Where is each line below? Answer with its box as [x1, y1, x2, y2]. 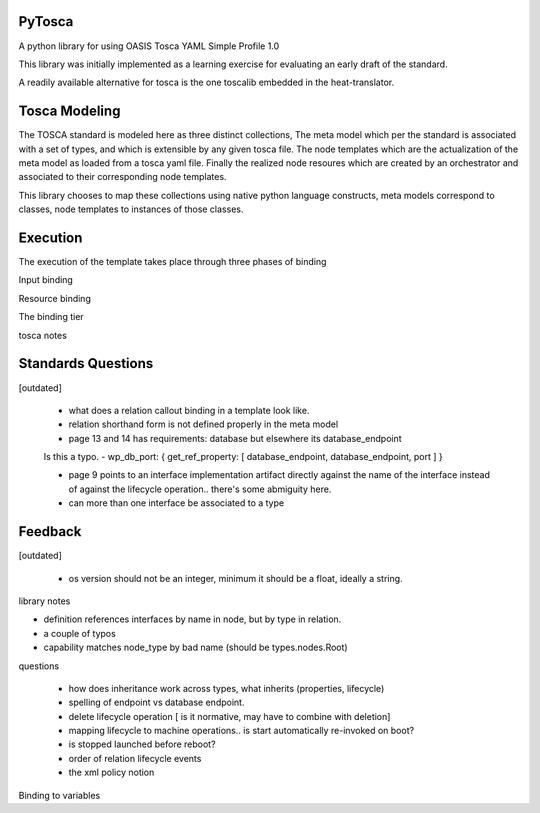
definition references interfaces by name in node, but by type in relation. [43, 613, 342, 625]
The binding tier [18, 311, 84, 323]
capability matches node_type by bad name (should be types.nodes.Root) [43, 641, 349, 654]
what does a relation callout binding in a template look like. [68, 404, 310, 416]
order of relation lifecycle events [68, 752, 202, 764]
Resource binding [18, 292, 92, 304]
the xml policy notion [68, 766, 155, 779]
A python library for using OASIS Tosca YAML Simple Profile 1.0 [18, 40, 280, 52]
